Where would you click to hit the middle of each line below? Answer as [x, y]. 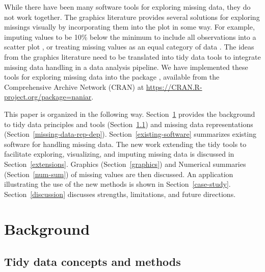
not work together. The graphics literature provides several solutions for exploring [132, 17]
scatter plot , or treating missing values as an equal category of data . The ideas [129, 47]
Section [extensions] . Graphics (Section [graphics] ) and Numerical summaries [125, 164]
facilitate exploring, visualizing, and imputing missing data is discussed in [119, 154]
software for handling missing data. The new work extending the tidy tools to [125, 144]
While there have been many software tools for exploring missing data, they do [127, 7]
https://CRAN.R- [174, 86]
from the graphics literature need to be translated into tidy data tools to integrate [132, 56]
